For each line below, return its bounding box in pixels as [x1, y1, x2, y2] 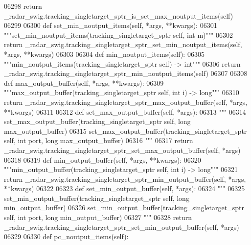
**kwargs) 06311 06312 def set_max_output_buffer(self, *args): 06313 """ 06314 [4, 106, 246, 117]
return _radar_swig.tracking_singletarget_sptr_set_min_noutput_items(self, [4, 39, 242, 49]
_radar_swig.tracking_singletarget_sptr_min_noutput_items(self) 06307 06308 [4, 68, 248, 78]
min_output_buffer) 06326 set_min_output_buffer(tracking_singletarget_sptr [4, 202, 244, 213]
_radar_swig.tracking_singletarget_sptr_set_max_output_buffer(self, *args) [4, 145, 241, 155]
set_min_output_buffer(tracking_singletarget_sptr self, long [4, 193, 189, 203]
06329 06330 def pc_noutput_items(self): [4, 231, 129, 242]
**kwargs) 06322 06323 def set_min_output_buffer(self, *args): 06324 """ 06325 [4, 183, 245, 194]
